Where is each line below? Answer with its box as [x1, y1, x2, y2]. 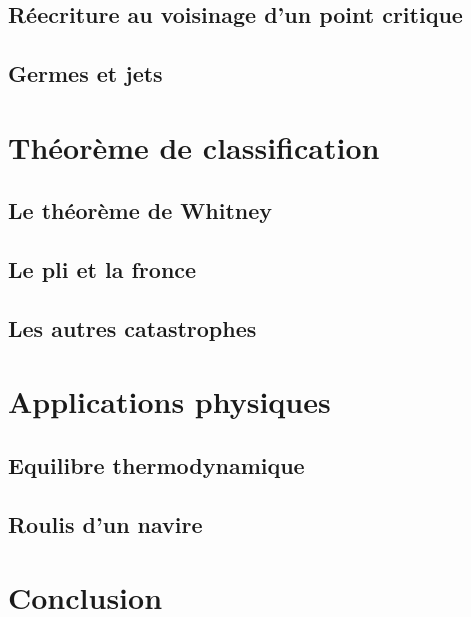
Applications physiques [8, 381, 331, 422]
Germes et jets [8, 58, 163, 89]
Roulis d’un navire [8, 508, 203, 539]
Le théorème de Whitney [8, 195, 273, 226]
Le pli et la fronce [8, 254, 197, 285]
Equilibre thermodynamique [8, 450, 305, 481]
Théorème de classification [8, 126, 380, 167]
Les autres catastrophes [8, 312, 257, 343]
